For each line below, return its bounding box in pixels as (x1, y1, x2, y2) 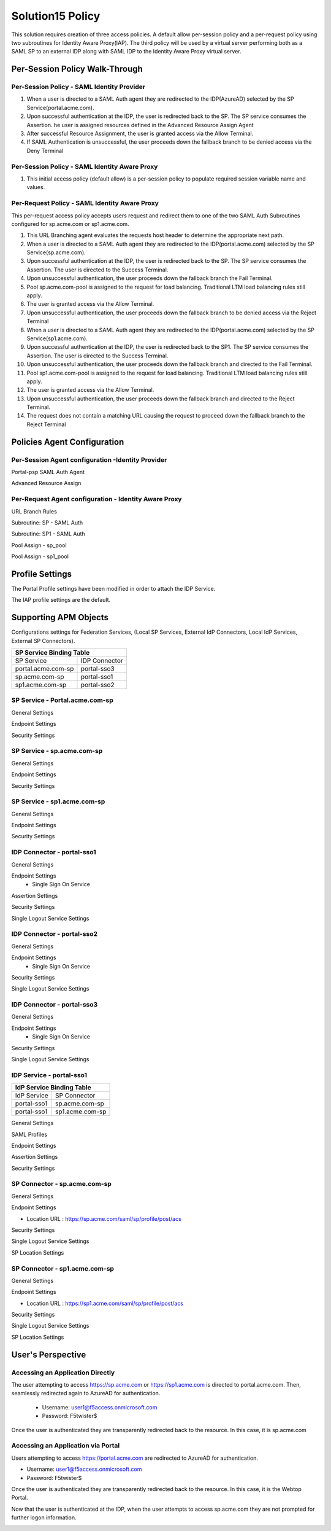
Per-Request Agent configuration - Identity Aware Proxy (11, 495, 182, 504)
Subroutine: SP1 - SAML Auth (11, 530, 85, 537)
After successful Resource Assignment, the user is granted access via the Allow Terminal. (26, 130, 254, 138)
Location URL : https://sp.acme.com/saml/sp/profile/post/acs (26, 1215, 182, 1222)
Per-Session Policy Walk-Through (11, 64, 143, 74)
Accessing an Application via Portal (11, 1441, 120, 1450)
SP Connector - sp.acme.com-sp (11, 1180, 112, 1188)
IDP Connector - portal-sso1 (11, 848, 96, 857)
